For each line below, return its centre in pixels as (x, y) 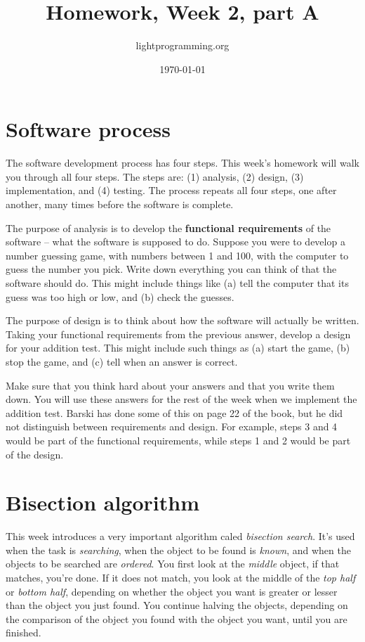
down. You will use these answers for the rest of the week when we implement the (181, 399)
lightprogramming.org (182, 45)
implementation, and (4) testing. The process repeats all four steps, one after (171, 190)
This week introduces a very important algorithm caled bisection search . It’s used (180, 536)
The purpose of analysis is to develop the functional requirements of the (168, 227)
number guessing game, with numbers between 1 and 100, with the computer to (177, 255)
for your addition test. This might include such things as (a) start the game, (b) (178, 348)
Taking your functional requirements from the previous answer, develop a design (178, 334)
